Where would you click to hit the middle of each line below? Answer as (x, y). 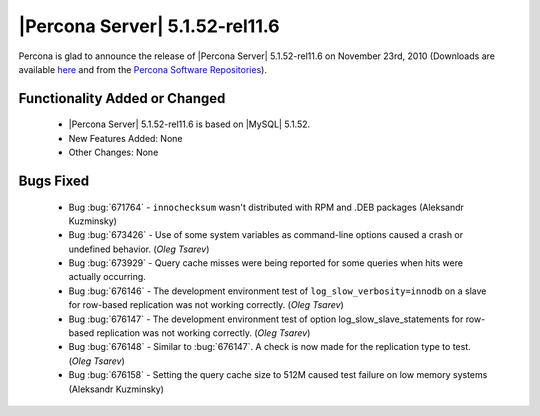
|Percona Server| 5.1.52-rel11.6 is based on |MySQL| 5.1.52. (189, 124)
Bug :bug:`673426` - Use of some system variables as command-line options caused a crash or (266, 235)
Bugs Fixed (54, 180)
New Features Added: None (125, 138)
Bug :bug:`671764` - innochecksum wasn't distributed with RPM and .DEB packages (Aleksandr (266, 207)
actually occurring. (107, 277)
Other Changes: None (113, 152)
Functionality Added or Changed (122, 98)
